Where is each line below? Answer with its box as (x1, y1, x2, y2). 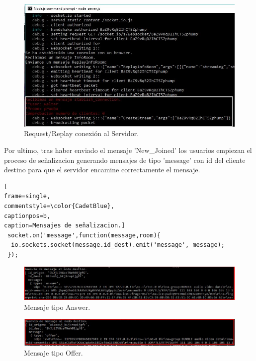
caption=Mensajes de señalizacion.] (4, 222, 125, 229)
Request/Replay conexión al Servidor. (24, 128, 139, 139)
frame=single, (4, 193, 51, 200)
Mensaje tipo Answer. (24, 301, 90, 312)
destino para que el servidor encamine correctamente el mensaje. (4, 164, 200, 175)
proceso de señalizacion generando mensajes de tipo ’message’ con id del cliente (4, 154, 246, 165)
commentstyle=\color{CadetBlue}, (4, 203, 114, 210)
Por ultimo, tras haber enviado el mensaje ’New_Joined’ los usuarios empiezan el (4, 145, 252, 155)
